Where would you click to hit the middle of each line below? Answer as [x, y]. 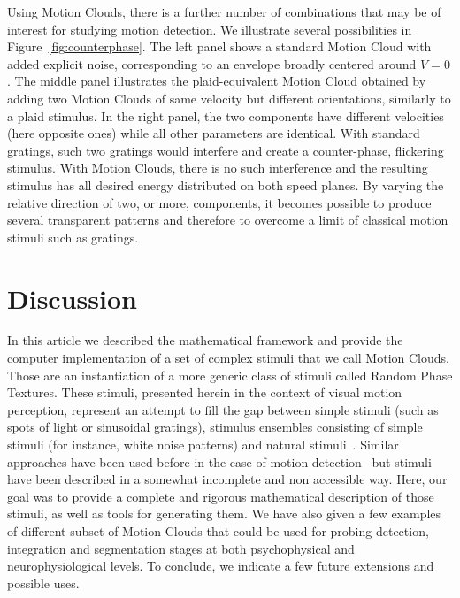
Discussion [72, 298]
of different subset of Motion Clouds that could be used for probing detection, [218, 530]
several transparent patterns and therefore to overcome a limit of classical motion [228, 220]
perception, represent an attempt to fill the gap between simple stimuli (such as [223, 409]
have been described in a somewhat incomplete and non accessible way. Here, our [227, 479]
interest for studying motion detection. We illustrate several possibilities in [210, 29]
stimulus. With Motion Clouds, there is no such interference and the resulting [218, 168]
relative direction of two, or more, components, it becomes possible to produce [219, 202]
